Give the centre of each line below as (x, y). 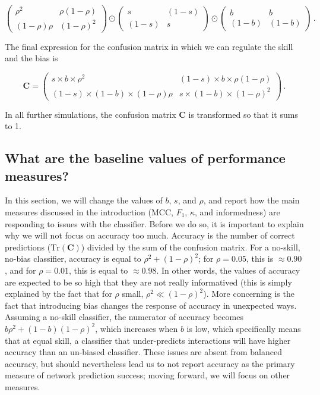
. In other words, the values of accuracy (228, 270)
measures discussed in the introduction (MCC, (89, 212)
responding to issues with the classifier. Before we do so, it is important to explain (154, 223)
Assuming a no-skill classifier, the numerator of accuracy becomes (124, 317)
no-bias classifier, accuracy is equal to (73, 258)
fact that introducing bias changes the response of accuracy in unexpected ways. (151, 305)
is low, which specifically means (244, 328)
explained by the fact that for (58, 294)
